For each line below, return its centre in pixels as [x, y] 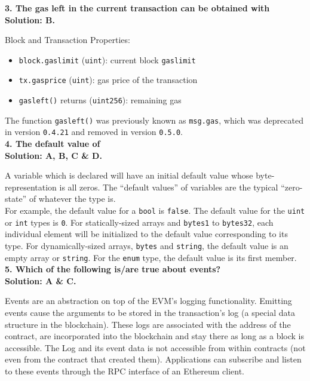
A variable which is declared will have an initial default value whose [129, 175]
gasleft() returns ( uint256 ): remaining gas [100, 100]
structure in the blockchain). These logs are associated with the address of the [148, 324]
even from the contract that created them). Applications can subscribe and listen [153, 359]
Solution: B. [30, 19]
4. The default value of [53, 144]
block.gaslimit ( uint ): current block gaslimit [107, 59]
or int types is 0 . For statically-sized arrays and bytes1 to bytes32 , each [139, 222]
